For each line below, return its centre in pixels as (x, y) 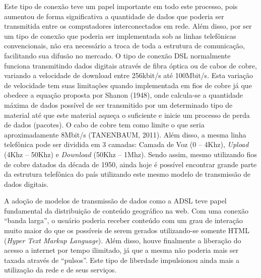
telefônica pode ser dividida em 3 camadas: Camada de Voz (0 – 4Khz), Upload (126, 144)
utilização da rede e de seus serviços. (60, 270)
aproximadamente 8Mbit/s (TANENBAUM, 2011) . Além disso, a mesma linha (125, 134)
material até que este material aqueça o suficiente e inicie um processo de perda (127, 115)
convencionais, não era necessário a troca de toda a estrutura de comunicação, (125, 46)
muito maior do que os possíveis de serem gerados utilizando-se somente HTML (127, 230)
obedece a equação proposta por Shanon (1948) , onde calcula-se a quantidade (123, 95)
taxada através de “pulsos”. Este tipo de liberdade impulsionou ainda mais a (122, 260)
